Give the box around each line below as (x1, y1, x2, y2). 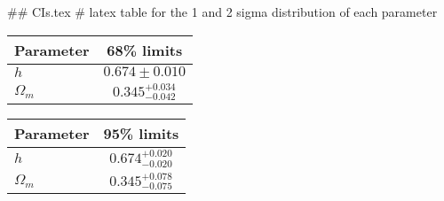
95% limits (103, 123, 179, 144)
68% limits (107, 39, 183, 60)
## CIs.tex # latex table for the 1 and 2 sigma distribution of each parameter (7, 3, 438, 20)
